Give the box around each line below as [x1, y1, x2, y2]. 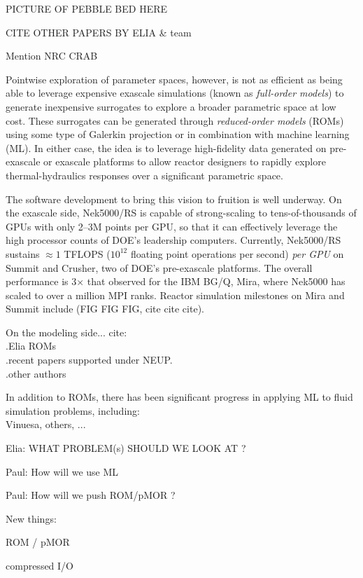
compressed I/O [6, 558, 74, 572]
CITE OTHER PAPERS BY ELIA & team [6, 25, 192, 39]
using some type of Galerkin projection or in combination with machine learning [6, 127, 350, 142]
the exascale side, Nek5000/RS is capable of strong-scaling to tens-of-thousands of [6, 205, 357, 220]
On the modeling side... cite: [6, 324, 127, 339]
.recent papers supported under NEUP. [6, 352, 173, 367]
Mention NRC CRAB [6, 48, 98, 63]
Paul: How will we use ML [6, 464, 119, 479]
